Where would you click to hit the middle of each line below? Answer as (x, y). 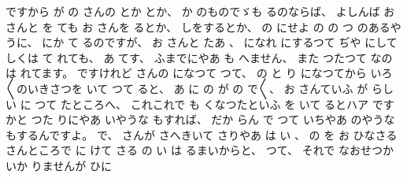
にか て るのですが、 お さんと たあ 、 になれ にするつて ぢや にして (220, 42)
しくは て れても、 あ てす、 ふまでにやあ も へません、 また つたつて (186, 57)
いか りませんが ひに (59, 165)
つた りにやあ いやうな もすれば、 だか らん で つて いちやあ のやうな (213, 119)
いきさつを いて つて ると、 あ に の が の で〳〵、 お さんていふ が (198, 88)
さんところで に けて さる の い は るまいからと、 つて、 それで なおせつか (200, 150)
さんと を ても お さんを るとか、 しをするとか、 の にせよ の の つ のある (198, 26)
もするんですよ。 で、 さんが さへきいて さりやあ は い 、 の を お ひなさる (202, 134)
